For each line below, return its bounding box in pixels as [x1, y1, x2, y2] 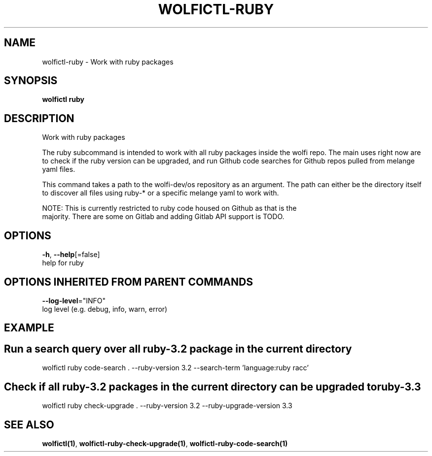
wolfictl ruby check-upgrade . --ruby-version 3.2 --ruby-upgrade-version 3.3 [42, 401, 292, 410]
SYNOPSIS [4, 74, 58, 87]
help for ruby [42, 259, 84, 267]
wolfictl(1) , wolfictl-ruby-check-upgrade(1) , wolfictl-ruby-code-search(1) [42, 439, 288, 448]
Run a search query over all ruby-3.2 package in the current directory [4, 342, 352, 355]
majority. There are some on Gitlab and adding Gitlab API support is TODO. [42, 212, 285, 221]
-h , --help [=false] [42, 250, 100, 259]
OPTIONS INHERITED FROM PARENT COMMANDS [4, 275, 253, 288]
